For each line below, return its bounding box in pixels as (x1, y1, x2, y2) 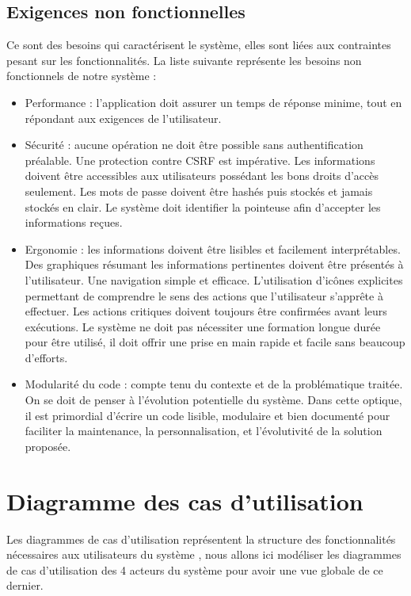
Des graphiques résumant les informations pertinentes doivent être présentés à (25, 256, 404, 273)
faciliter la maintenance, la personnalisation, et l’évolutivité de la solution (25, 422, 382, 439)
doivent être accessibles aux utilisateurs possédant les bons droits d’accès (25, 167, 379, 184)
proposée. (25, 437, 71, 454)
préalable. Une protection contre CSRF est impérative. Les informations (25, 151, 375, 168)
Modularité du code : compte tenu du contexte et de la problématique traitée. (25, 376, 403, 392)
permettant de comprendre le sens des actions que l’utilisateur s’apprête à (25, 287, 383, 304)
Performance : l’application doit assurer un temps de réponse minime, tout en (25, 94, 402, 110)
